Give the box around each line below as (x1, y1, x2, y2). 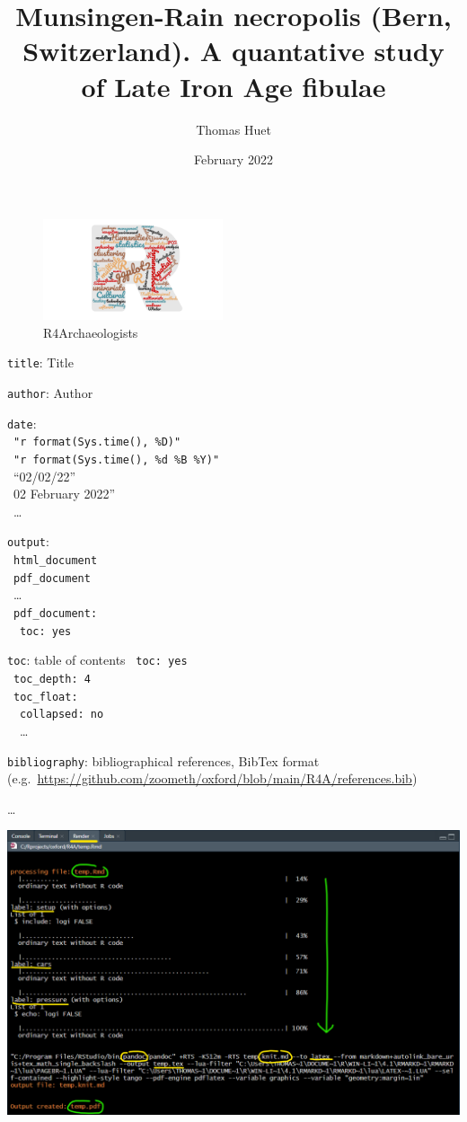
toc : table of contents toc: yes (7, 650, 188, 669)
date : (7, 413, 37, 432)
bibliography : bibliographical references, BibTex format (7, 751, 320, 770)
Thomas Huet (196, 119, 271, 138)
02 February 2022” (13, 484, 116, 503)
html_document (13, 554, 98, 568)
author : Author (7, 384, 93, 402)
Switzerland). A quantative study (22, 32, 445, 69)
